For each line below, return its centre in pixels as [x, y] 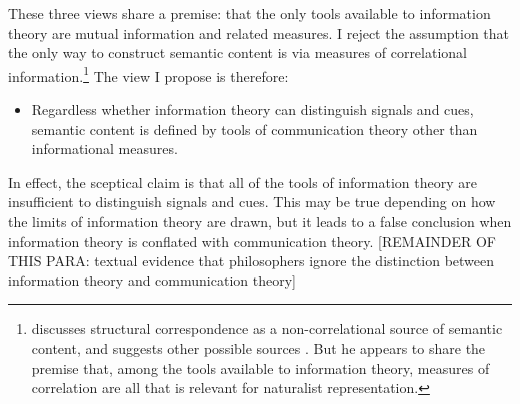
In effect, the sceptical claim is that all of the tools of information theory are [242, 181]
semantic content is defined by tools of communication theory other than [254, 128]
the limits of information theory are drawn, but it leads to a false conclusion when [260, 221]
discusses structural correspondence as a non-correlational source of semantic [267, 328]
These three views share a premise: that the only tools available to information [249, 13]
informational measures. [104, 148]
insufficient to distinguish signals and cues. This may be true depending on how [252, 201]
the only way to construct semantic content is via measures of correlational [237, 52]
